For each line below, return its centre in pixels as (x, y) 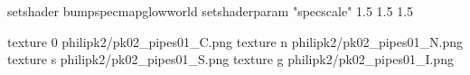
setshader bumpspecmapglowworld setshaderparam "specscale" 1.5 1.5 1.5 (211, 11)
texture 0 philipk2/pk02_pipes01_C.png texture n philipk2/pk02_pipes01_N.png (235, 41)
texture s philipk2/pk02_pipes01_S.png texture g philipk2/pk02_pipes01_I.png (230, 59)
